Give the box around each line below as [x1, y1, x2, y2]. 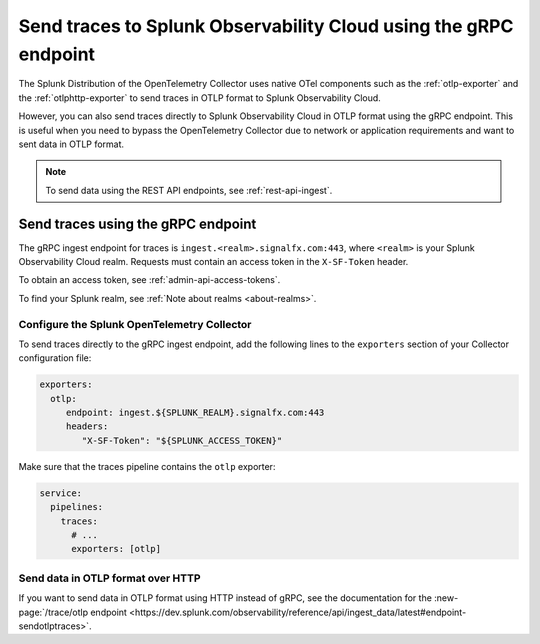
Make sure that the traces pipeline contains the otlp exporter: [18, 460, 276, 472]
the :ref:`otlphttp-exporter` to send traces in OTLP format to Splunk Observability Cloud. [18, 91, 382, 104]
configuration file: [18, 352, 92, 364]
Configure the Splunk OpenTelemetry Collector [18, 317, 252, 331]
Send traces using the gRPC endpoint [18, 215, 257, 232]
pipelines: [50, 501, 104, 513]
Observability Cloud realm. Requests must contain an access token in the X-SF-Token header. [18, 255, 409, 267]
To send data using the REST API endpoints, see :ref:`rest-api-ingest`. [45, 184, 333, 196]
